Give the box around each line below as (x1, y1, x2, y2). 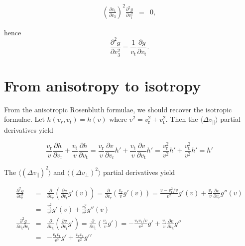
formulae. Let (4, 114, 45, 124)
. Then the (165, 114, 198, 124)
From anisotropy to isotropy (4, 75, 201, 95)
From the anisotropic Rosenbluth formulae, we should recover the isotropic (4, 104, 232, 114)
